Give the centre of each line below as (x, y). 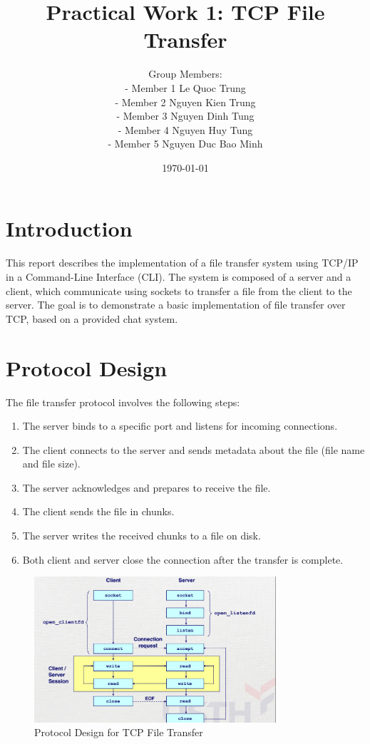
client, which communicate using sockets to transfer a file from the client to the (179, 290)
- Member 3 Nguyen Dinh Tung (185, 116)
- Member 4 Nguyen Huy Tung (185, 129)
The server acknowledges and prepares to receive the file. (147, 487)
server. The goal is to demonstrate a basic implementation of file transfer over (176, 305)
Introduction (69, 228)
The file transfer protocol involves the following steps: (123, 402)
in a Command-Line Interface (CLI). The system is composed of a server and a (179, 277)
